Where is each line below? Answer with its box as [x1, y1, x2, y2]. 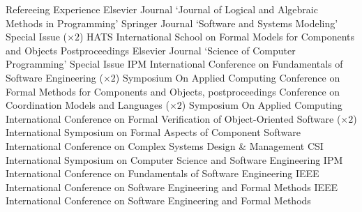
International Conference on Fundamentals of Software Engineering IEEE [6, 166, 319, 181]
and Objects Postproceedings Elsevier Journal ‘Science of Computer [6, 43, 296, 57]
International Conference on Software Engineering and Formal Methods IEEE [6, 179, 338, 194]
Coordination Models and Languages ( [6, 98, 169, 112]
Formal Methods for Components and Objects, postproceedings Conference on [6, 84, 340, 98]
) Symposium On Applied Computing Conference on [115, 70, 340, 84]
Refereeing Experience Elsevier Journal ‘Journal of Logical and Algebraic [6, 2, 318, 16]
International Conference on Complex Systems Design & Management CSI [6, 138, 324, 153]
